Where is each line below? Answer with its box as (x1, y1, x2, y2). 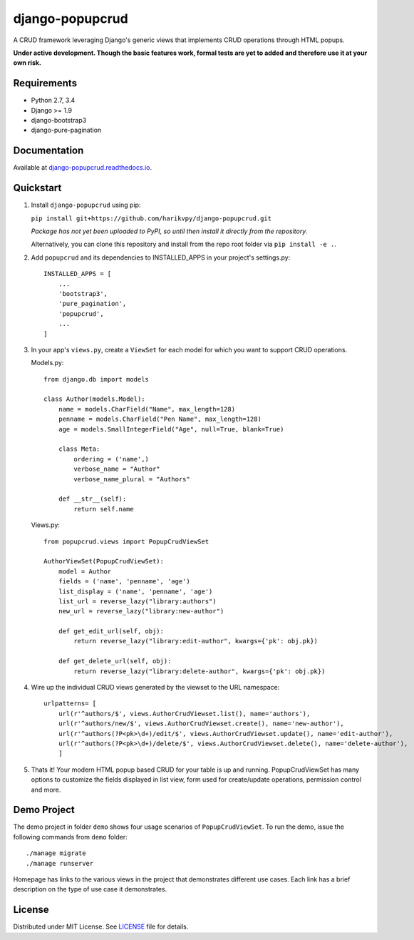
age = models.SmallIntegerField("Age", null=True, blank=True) (58, 425, 284, 433)
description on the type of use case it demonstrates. (13, 885, 167, 894)
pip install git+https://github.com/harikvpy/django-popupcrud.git (31, 214, 272, 223)
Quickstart (13, 182, 62, 194)
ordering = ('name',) (73, 455, 150, 463)
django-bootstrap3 (31, 116, 87, 125)
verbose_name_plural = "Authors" (73, 475, 190, 483)
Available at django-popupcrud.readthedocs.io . (13, 163, 152, 172)
